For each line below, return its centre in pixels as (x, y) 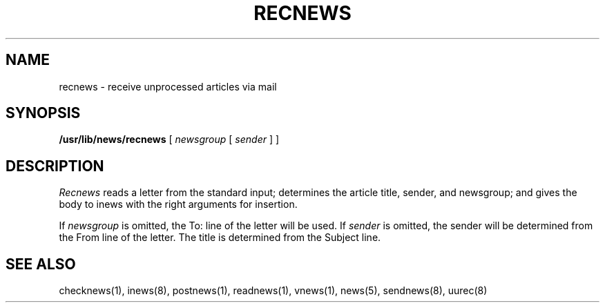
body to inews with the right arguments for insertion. (178, 204)
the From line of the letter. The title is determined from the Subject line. (220, 238)
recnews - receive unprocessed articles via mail (168, 86)
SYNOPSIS (43, 113)
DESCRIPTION (55, 166)
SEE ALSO (41, 264)
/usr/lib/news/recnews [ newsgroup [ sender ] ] (169, 139)
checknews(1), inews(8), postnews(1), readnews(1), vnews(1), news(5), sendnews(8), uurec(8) (273, 291)
